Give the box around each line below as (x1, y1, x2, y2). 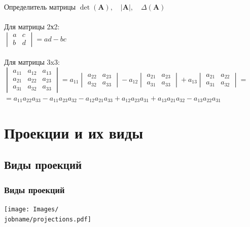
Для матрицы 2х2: (4, 21, 60, 32)
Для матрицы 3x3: (4, 57, 60, 67)
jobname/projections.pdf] (4, 215, 91, 223)
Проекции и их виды (4, 122, 144, 143)
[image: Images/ (4, 205, 59, 213)
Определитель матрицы (4, 2, 76, 12)
